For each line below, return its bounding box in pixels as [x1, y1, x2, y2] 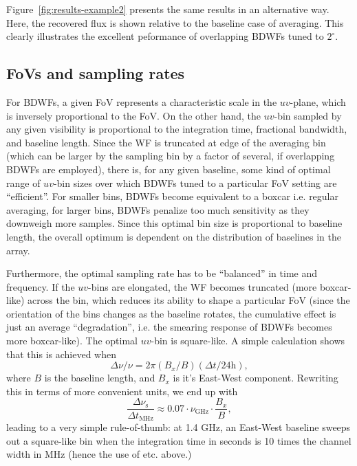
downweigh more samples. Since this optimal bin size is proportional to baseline [6, 216, 343, 230]
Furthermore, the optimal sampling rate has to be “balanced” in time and [6, 266, 318, 280]
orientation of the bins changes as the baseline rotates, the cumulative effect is [6, 306, 336, 320]
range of [6, 175, 41, 190]
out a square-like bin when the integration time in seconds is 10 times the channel [6, 433, 351, 447]
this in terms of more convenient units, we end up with [6, 384, 238, 398]
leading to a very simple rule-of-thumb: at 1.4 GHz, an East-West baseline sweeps [6, 419, 351, 434]
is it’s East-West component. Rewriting [173, 370, 338, 385]
